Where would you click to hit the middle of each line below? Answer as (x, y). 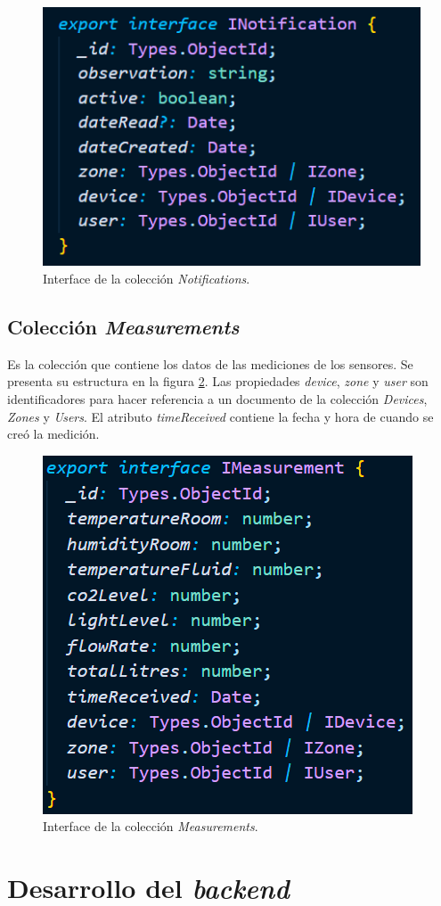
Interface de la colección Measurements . (151, 826)
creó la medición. (53, 434)
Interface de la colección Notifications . (147, 278)
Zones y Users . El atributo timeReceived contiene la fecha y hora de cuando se (220, 416)
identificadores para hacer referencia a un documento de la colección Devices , (217, 398)
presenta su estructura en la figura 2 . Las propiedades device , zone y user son (218, 381)
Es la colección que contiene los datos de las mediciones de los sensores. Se (210, 363)
